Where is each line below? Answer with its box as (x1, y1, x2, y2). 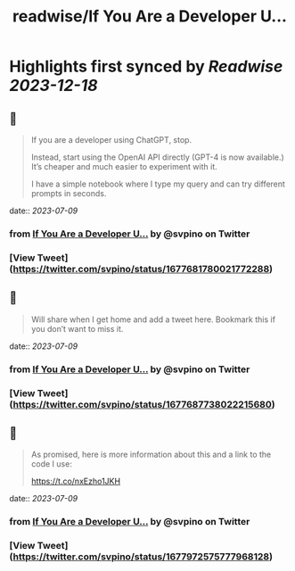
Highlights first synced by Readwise (9, 56, 283, 77)
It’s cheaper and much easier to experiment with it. (30, 161, 217, 171)
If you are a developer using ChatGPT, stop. (30, 135, 193, 145)
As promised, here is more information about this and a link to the (30, 449, 272, 460)
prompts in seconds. (30, 188, 107, 198)
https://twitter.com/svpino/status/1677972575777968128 (12, 550, 270, 563)
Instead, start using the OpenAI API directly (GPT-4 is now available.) (30, 152, 285, 162)
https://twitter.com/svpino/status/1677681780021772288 (12, 262, 270, 275)
